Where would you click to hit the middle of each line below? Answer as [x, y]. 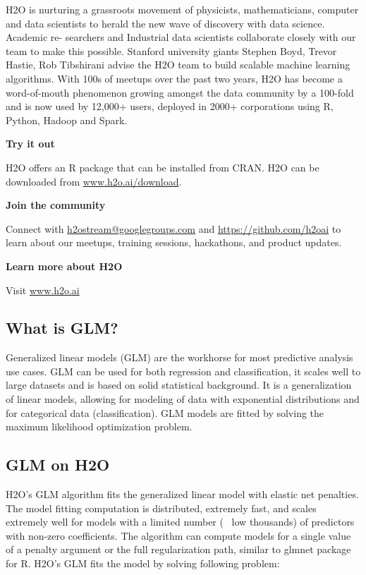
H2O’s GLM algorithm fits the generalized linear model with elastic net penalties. [182, 494]
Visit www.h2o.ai [43, 290]
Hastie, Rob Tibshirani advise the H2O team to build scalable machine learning [178, 65]
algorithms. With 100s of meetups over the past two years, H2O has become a [174, 78]
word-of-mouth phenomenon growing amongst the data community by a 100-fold [180, 92]
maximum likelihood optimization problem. [99, 426]
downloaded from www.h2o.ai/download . [94, 181]
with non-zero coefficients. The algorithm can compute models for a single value [178, 535]
